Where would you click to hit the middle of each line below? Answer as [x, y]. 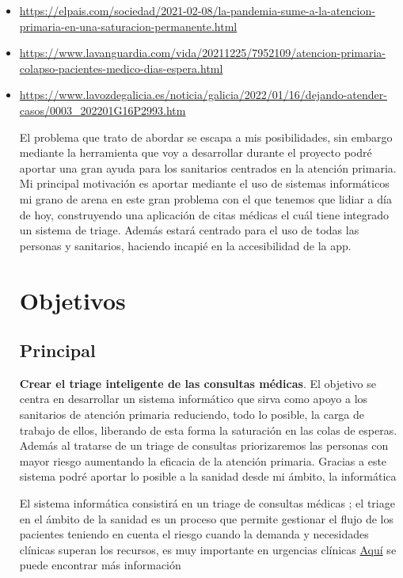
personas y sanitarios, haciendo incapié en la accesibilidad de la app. [185, 245]
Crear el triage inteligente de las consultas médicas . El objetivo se [198, 383]
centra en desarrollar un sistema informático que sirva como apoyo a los [194, 399]
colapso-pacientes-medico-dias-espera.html [121, 68]
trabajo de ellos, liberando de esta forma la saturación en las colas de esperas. [208, 430]
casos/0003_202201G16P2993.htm [103, 110]
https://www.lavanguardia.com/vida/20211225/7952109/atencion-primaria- [203, 53]
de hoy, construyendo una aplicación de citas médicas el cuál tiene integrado [204, 214]
